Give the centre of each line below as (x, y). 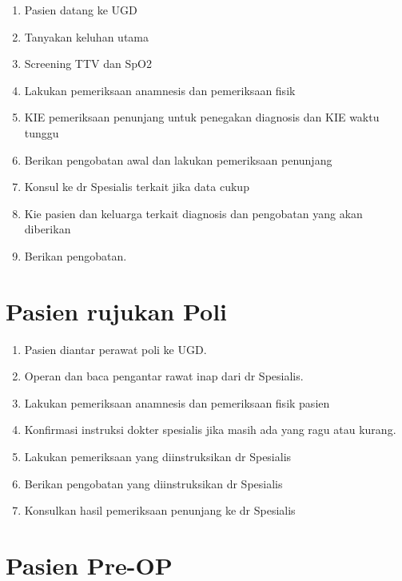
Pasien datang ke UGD (81, 10)
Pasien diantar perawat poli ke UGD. (115, 349)
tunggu (42, 132)
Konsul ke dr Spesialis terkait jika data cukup (137, 187)
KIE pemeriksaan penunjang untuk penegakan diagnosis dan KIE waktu (202, 117)
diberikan (48, 229)
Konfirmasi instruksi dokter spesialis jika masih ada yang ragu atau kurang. (210, 430)
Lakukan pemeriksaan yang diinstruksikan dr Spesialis (158, 457)
